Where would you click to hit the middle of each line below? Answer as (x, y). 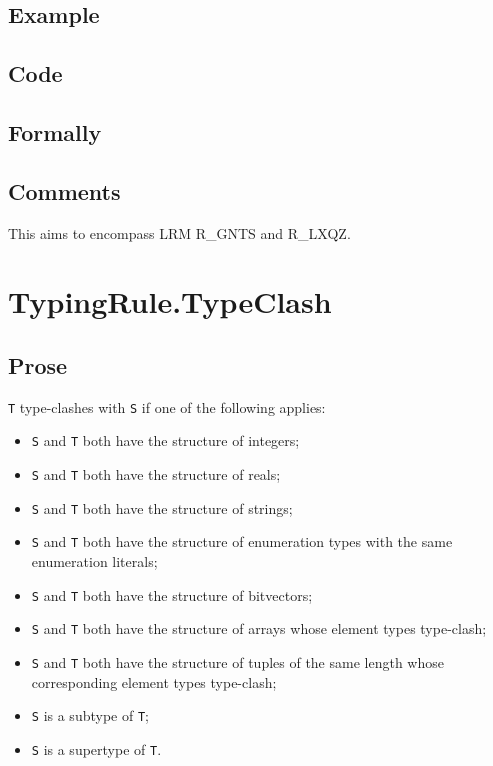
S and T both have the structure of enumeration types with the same (242, 541)
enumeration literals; (94, 561)
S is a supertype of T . (96, 748)
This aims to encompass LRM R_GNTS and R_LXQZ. (179, 232)
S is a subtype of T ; (90, 715)
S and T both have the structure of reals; (156, 474)
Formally (55, 131)
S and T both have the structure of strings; (162, 507)
